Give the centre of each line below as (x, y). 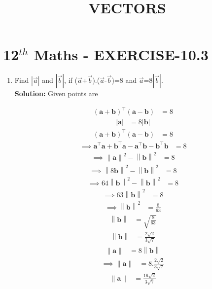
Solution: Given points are (56, 93)
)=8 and (124, 80)
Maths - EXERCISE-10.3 (121, 54)
